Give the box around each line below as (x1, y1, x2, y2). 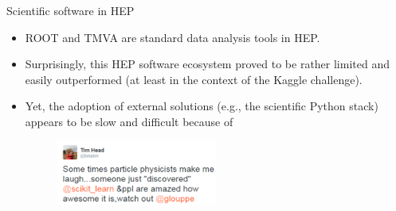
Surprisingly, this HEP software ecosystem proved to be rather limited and (25, 56, 390, 72)
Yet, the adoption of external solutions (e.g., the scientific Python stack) (25, 98, 378, 114)
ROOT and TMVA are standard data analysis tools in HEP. (25, 29, 320, 45)
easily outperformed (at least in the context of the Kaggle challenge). (25, 71, 363, 87)
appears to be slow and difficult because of (25, 113, 233, 129)
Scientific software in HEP (6, 2, 135, 18)
